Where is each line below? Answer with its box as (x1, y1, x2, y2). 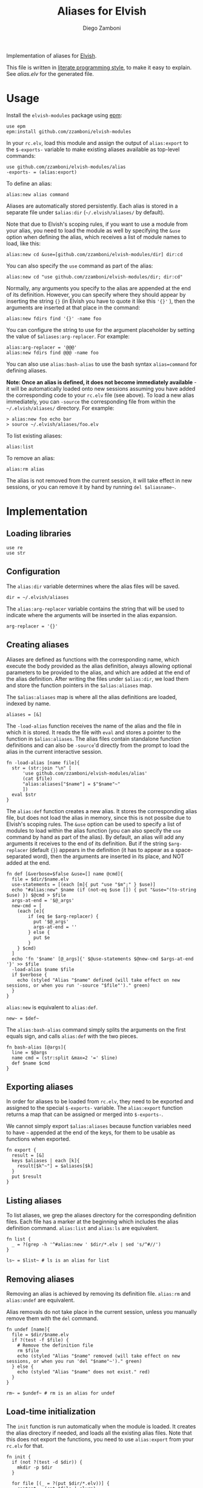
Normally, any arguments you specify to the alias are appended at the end (6, 284, 191, 292)
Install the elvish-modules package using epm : (6, 111, 122, 119)
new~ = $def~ (6, 1015, 39, 1021)
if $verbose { (12, 972, 47, 978)
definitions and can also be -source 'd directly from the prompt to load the (6, 742, 190, 749)
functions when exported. (6, 1135, 71, 1143)
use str (6, 550, 26, 556)
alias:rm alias (6, 466, 45, 472)
